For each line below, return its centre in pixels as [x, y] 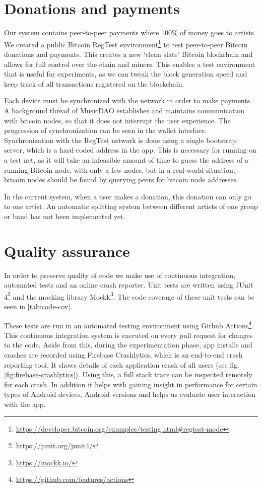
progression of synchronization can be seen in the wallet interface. [106, 130]
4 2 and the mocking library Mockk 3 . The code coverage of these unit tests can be [129, 296]
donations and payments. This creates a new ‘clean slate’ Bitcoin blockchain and [128, 54]
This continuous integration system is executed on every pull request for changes [128, 335]
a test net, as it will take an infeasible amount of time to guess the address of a [126, 159]
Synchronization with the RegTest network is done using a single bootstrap [120, 140]
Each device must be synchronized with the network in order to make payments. [128, 100]
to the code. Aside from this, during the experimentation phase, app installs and [128, 345]
